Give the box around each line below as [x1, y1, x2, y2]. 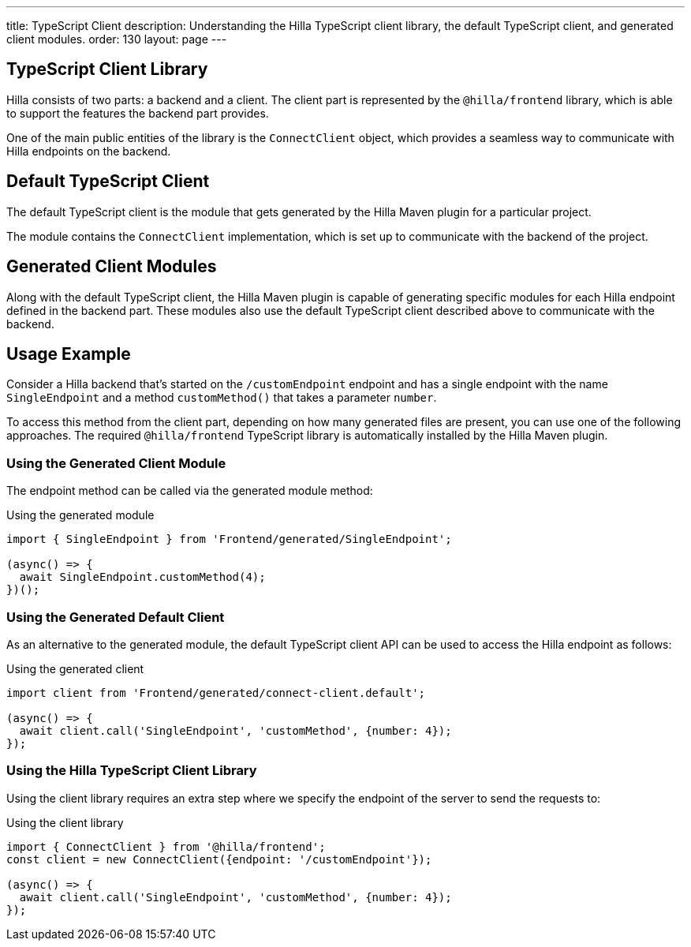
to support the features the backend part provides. [6, 106, 269, 120]
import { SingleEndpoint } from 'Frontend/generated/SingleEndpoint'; [6, 533, 452, 546]
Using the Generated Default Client [6, 608, 225, 625]
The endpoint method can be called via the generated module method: [6, 484, 373, 498]
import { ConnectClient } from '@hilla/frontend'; [6, 840, 326, 853]
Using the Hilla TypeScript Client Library [6, 762, 257, 779]
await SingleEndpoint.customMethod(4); [19, 571, 266, 584]
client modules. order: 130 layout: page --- [6, 32, 227, 46]
